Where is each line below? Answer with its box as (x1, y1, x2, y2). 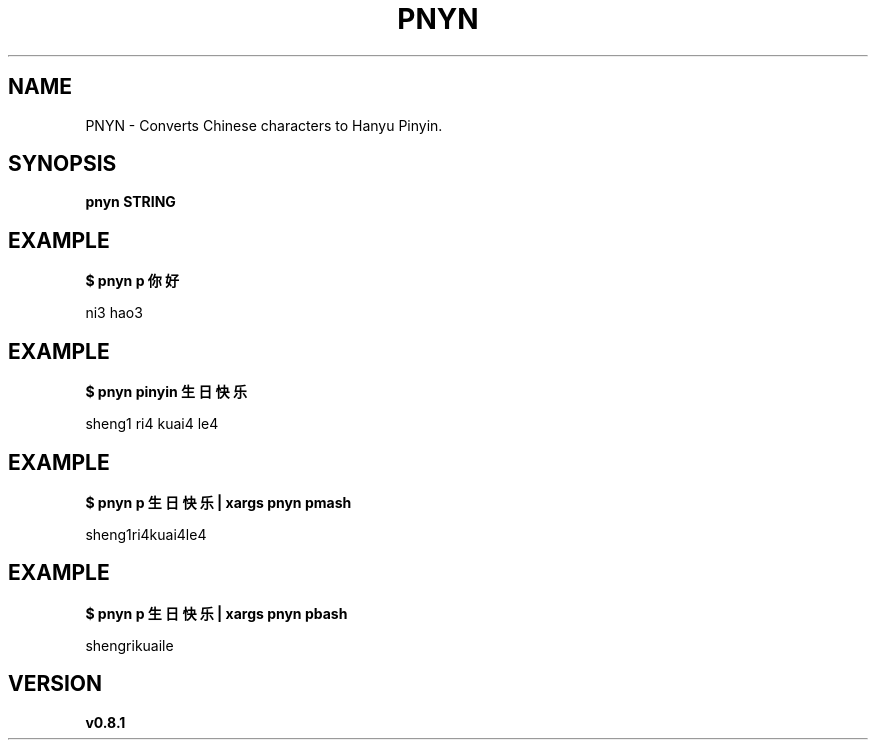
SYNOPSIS (8, 151, 117, 177)
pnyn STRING (85, 193, 176, 211)
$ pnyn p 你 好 (85, 272, 180, 290)
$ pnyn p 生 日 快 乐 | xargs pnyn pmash (85, 493, 352, 511)
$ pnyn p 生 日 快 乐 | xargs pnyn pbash (85, 604, 348, 622)
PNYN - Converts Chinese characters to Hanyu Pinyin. (85, 116, 443, 134)
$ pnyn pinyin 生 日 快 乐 (85, 383, 247, 401)
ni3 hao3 (85, 304, 143, 322)
